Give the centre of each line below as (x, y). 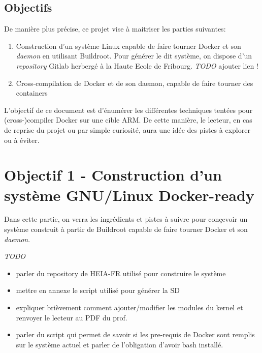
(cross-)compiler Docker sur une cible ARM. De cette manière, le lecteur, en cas (128, 120)
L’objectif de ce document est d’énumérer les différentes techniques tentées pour (128, 110)
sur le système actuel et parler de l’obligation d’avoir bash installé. (120, 344)
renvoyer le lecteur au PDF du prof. (72, 317)
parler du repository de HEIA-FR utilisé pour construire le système (121, 273)
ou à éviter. (22, 140)
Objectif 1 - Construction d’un (113, 175)
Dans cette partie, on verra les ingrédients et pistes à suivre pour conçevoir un (126, 219)
